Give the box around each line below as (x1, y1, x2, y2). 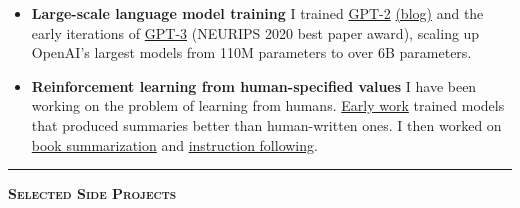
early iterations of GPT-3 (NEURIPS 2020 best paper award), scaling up (31, 22, 480, 43)
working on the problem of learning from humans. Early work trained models (31, 95, 505, 116)
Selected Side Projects (8, 183, 177, 204)
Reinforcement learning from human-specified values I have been (31, 75, 477, 96)
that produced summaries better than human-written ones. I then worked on (31, 114, 502, 135)
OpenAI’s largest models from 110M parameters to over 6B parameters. (31, 42, 472, 63)
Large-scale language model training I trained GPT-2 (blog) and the (31, 3, 484, 23)
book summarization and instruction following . (31, 134, 318, 155)
